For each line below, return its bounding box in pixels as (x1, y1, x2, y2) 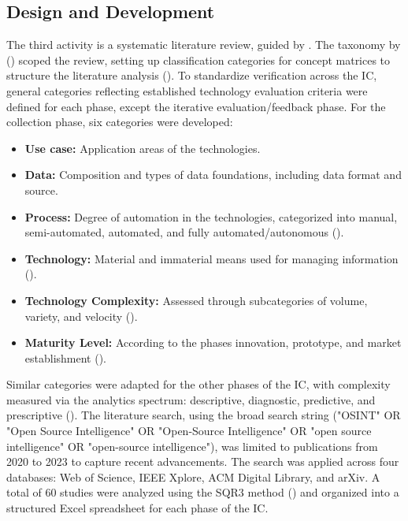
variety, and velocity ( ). (24, 307, 138, 324)
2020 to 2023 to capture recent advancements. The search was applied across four (6, 453, 399, 470)
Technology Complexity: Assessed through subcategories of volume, (24, 292, 368, 308)
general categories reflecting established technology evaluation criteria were (6, 82, 368, 99)
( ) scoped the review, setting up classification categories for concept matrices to (6, 51, 391, 68)
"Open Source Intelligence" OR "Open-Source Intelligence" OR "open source (6, 422, 372, 439)
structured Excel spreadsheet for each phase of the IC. (6, 500, 269, 516)
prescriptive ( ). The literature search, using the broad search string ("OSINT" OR (6, 407, 401, 423)
